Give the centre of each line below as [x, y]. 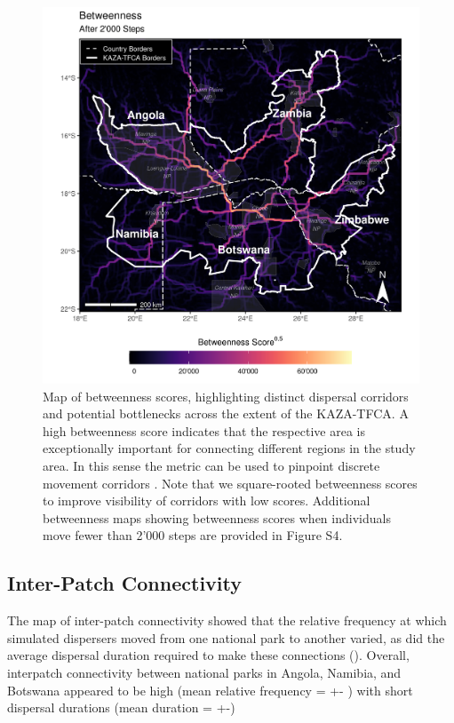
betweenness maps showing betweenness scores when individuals [217, 517]
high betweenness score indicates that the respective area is [204, 430]
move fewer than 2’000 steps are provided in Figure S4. [193, 535]
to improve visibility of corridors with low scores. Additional [207, 501]
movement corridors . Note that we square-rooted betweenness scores [230, 483]
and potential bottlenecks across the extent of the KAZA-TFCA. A [226, 413]
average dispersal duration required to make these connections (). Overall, [208, 655]
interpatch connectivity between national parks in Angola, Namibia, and [204, 672]
